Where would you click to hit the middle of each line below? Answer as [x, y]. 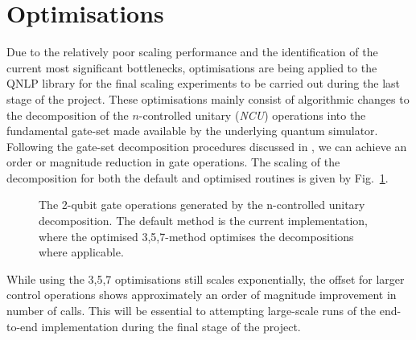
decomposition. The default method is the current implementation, [203, 221]
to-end [22, 326]
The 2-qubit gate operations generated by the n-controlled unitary [202, 205]
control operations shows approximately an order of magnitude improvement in [202, 295]
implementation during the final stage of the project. [171, 326]
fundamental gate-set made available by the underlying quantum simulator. [192, 131]
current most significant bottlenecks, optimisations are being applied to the [192, 67]
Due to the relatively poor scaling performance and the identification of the [192, 52]
